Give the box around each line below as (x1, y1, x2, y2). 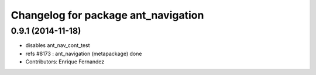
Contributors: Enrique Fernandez (25, 58, 105, 65)
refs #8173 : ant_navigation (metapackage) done (25, 50, 142, 57)
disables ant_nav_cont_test (25, 42, 90, 49)
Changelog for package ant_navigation (11, 9, 204, 22)
